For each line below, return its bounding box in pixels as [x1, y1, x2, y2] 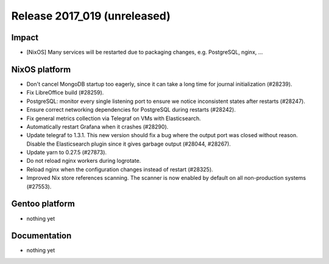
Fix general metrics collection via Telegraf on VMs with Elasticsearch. [26, 115, 201, 122]
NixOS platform [11, 64, 71, 74]
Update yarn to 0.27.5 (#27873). [26, 149, 107, 156]
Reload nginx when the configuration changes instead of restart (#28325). [26, 165, 213, 173]
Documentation [11, 230, 72, 241]
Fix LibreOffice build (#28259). [26, 89, 104, 96]
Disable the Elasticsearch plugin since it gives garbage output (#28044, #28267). [26, 140, 231, 148]
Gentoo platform [11, 199, 76, 209]
